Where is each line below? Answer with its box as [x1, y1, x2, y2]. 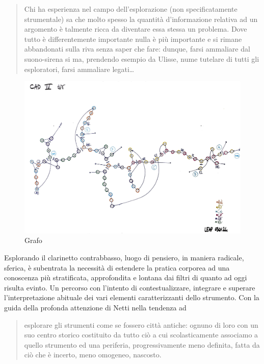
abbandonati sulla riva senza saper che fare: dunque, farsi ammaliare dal [24, 43, 250, 54]
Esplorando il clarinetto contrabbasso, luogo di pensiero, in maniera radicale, [4, 252, 244, 263]
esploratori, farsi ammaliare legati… [24, 63, 135, 74]
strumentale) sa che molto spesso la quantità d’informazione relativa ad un [24, 13, 258, 24]
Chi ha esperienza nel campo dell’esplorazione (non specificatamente [24, 4, 237, 14]
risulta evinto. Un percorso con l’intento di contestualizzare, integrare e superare [4, 282, 255, 293]
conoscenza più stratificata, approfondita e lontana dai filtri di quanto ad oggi [4, 272, 247, 283]
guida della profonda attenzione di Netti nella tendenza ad [4, 302, 187, 313]
